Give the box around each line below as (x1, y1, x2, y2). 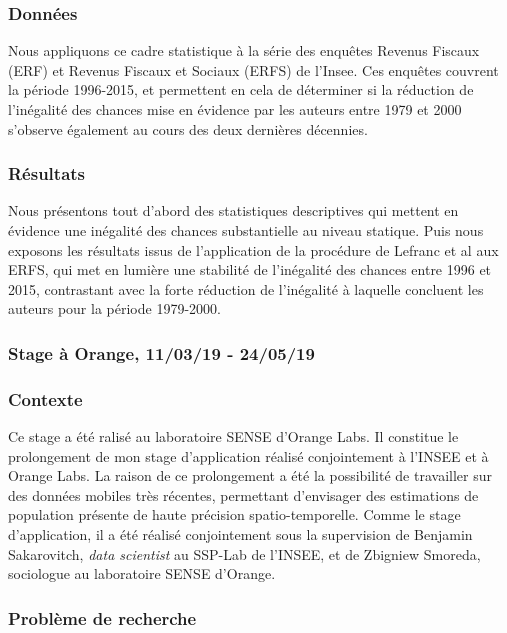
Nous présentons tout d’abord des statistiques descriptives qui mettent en (8, 200, 459, 221)
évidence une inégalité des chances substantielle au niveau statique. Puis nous (8, 220, 484, 240)
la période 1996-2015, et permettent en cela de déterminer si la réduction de (8, 79, 474, 100)
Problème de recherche (8, 605, 197, 630)
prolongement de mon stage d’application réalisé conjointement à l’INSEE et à (8, 445, 489, 466)
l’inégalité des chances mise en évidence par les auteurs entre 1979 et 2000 (8, 99, 462, 119)
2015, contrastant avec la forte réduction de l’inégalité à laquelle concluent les (8, 278, 484, 299)
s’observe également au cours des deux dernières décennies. (8, 118, 368, 139)
